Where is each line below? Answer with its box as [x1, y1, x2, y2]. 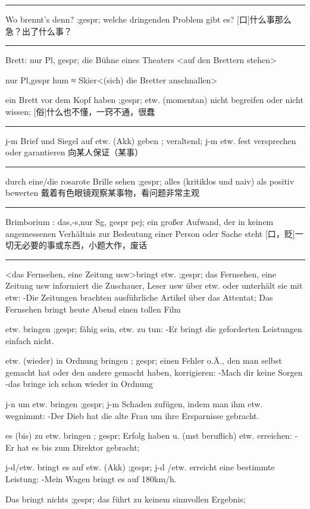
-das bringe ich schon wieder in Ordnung [5, 377, 154, 390]
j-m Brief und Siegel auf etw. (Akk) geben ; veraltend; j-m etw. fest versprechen [5, 134, 296, 146]
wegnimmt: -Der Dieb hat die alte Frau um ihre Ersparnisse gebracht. [5, 409, 259, 421]
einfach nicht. [5, 334, 54, 346]
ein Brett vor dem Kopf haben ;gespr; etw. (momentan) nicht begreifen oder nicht [5, 93, 303, 106]
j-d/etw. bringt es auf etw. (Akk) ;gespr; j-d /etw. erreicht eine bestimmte [5, 461, 275, 473]
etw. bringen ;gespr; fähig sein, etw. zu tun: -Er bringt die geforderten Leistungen [5, 323, 302, 335]
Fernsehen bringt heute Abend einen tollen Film [5, 302, 181, 315]
